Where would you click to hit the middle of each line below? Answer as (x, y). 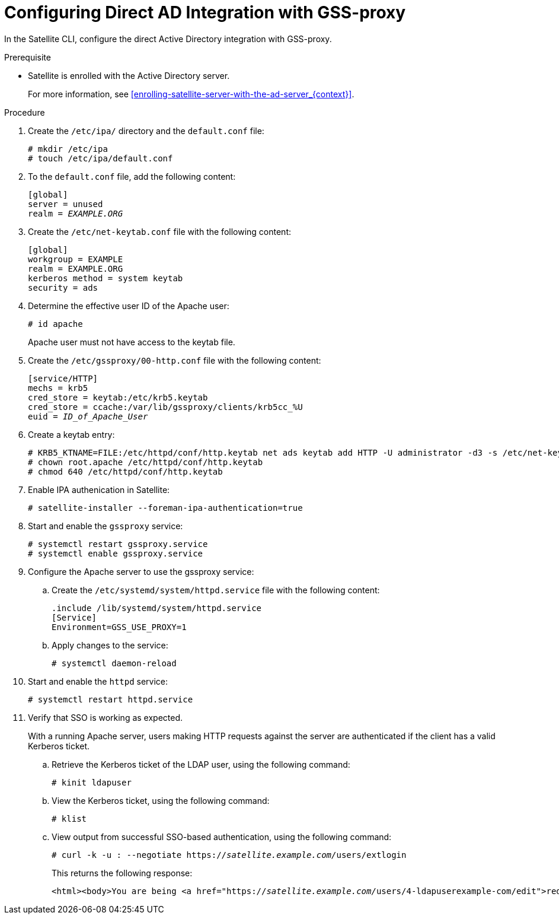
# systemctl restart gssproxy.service (118, 544)
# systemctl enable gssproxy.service (116, 553)
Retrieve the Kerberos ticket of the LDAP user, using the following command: (201, 764)
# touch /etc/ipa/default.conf (100, 158)
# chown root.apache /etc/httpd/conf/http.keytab (146, 462)
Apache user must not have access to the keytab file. (132, 342)
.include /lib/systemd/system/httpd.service (157, 608)
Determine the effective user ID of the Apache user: (129, 306)
